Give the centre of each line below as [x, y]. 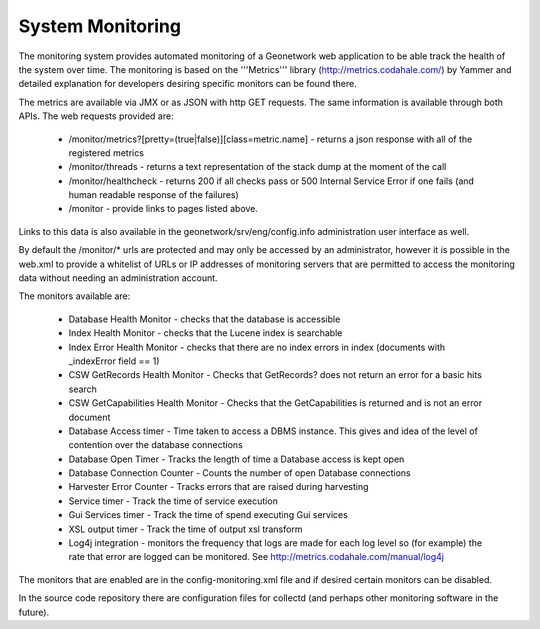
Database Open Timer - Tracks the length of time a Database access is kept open [236, 459]
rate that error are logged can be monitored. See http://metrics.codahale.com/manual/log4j [256, 557]
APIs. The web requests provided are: [96, 116]
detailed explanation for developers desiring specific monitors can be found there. [187, 84]
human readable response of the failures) [153, 195]
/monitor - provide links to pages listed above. [163, 209]
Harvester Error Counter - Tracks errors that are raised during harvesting [218, 487]
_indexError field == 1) [114, 361]
